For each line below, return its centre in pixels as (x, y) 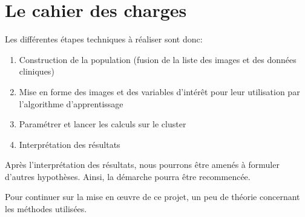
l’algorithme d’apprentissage (71, 103)
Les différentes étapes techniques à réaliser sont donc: (104, 39)
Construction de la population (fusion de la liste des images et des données (158, 59)
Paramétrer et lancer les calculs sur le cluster (103, 124)
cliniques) (37, 71)
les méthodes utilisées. (46, 209)
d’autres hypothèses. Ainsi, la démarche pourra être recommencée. (128, 176)
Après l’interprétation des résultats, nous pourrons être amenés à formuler (142, 165)
